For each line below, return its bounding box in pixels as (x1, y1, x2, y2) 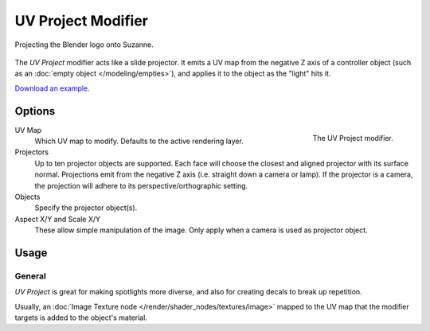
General (14, 271, 47, 282)
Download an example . (14, 84, 91, 93)
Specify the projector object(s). (34, 203, 138, 212)
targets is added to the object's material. (14, 313, 147, 322)
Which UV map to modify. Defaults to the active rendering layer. (34, 136, 244, 146)
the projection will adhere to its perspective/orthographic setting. (34, 181, 248, 190)
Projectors (14, 147, 49, 157)
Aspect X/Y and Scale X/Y (14, 214, 101, 224)
